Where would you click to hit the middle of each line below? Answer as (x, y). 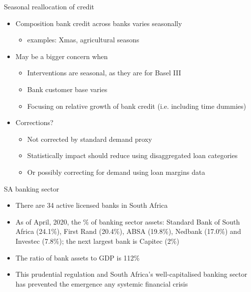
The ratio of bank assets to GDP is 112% (78, 257)
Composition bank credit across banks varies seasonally (99, 23)
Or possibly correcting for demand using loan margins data (116, 172)
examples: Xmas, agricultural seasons (83, 40)
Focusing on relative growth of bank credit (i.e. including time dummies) (137, 106)
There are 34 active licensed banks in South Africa (92, 205)
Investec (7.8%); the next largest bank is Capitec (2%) (97, 241)
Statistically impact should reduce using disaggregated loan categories (132, 155)
